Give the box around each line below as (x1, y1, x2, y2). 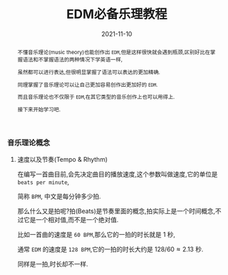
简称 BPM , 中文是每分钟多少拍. (17, 192, 101, 200)
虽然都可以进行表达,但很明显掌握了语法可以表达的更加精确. (17, 68, 161, 76)
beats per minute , (17, 178, 70, 186)
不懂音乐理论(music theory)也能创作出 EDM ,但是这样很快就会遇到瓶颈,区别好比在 (17, 48, 211, 56)
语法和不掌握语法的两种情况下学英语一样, (22, 56, 123, 63)
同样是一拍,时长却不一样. (17, 260, 88, 268)
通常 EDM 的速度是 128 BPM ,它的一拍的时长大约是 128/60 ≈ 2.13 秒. (17, 244, 204, 253)
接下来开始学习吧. (17, 106, 61, 113)
